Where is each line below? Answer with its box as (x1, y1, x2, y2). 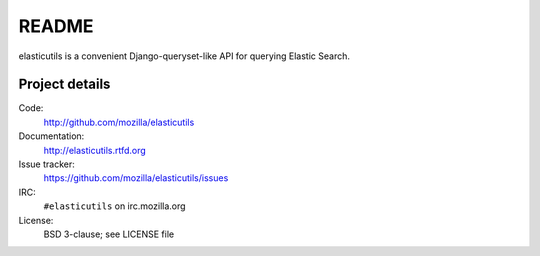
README (18, 15, 94, 37)
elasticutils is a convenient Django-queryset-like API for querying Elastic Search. (18, 50, 350, 62)
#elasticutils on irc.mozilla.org (43, 200, 186, 212)
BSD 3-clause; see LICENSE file (43, 228, 175, 240)
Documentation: (18, 130, 85, 142)
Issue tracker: (18, 158, 75, 170)
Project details (18, 76, 111, 93)
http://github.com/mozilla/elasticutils (43, 116, 195, 128)
